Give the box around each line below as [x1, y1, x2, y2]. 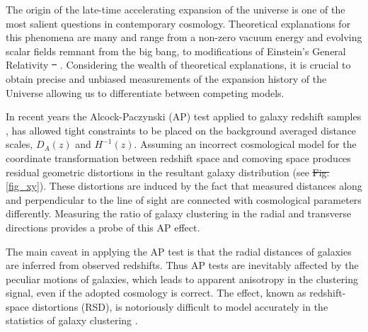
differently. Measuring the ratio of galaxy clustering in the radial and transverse [6, 206, 352, 221]
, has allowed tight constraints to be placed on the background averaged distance [6, 122, 357, 137]
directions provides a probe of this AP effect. [6, 219, 200, 234]
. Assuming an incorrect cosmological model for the [134, 137, 357, 151]
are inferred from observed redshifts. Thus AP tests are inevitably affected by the [6, 258, 359, 273]
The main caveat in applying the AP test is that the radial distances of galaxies [6, 244, 352, 258]
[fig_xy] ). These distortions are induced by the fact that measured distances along [6, 178, 362, 193]
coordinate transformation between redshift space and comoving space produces [6, 150, 351, 165]
